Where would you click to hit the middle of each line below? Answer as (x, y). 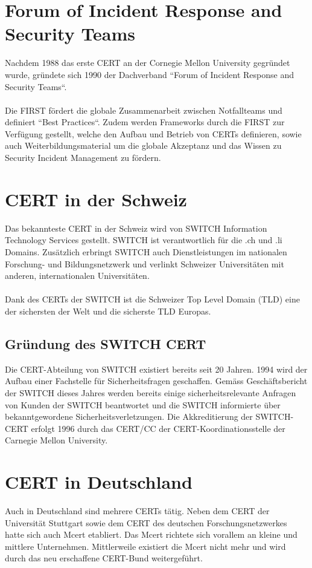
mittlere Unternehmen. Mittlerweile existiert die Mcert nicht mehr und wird (145, 546)
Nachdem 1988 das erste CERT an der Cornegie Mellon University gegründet (148, 63)
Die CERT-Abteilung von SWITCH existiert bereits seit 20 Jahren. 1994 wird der (156, 369)
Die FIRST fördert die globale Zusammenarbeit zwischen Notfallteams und (144, 110)
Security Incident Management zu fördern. (83, 158)
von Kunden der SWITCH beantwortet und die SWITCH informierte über (143, 404)
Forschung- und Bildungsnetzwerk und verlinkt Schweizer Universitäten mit (145, 263)
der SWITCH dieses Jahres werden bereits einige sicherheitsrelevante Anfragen (151, 392)
